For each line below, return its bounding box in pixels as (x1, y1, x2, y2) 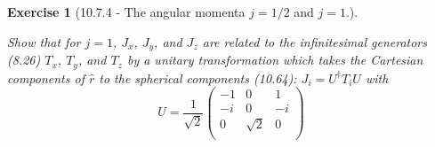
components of (7, 68, 85, 87)
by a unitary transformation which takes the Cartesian (126, 50, 423, 69)
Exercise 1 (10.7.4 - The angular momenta (7, 3, 246, 20)
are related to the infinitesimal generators (202, 32, 427, 50)
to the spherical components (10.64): (99, 68, 297, 87)
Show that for (7, 32, 81, 50)
